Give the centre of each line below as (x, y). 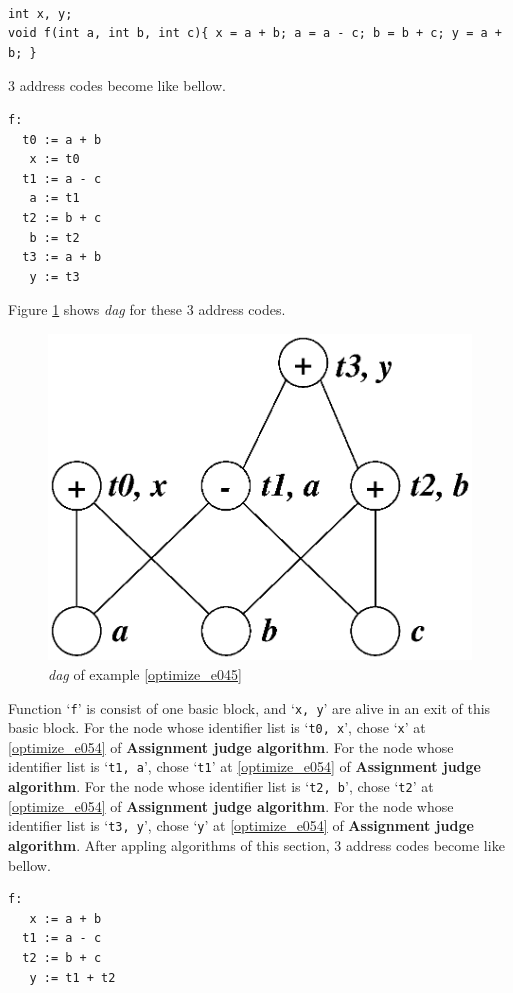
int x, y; (40, 13)
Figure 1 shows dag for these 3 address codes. (147, 309)
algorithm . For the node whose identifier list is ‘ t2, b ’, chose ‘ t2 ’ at (221, 786)
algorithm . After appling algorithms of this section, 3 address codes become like (256, 844)
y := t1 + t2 (72, 977)
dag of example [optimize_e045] (145, 673)
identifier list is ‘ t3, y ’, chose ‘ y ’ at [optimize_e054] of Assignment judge (241, 825)
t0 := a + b (62, 139)
